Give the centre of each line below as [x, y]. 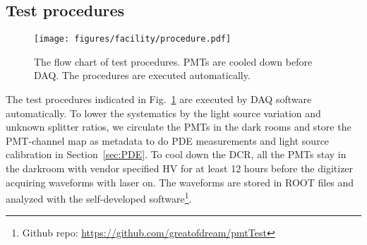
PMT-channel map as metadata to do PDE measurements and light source [168, 140]
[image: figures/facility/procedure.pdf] [133, 39]
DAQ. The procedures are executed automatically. [142, 75]
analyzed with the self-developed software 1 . [99, 197]
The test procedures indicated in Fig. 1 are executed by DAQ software [159, 99]
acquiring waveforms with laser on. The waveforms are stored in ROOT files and [180, 182]
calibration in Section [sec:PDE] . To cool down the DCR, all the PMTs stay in [176, 154]
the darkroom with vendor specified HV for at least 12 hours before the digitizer [180, 168]
